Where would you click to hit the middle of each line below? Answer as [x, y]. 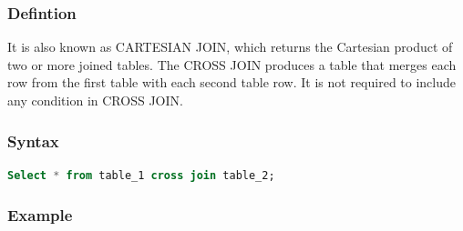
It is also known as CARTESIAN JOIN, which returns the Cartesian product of [230, 47]
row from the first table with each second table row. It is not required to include [232, 82]
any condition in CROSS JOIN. [95, 100]
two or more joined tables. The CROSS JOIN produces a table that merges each [232, 64]
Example [40, 215]
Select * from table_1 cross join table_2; [141, 175]
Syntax [33, 141]
